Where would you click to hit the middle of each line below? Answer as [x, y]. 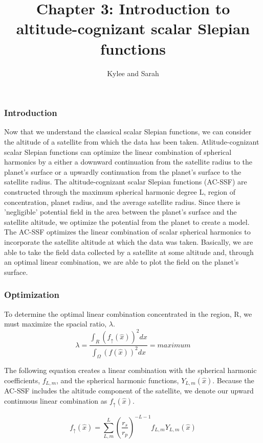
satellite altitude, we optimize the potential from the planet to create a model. [127, 221]
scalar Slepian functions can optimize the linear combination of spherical [118, 151]
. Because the [233, 380]
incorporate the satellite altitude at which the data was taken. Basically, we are [129, 241]
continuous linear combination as [56, 401]
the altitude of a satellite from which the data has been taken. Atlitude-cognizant [132, 141]
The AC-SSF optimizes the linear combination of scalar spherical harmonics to [127, 232]
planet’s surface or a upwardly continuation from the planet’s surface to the [123, 171]
